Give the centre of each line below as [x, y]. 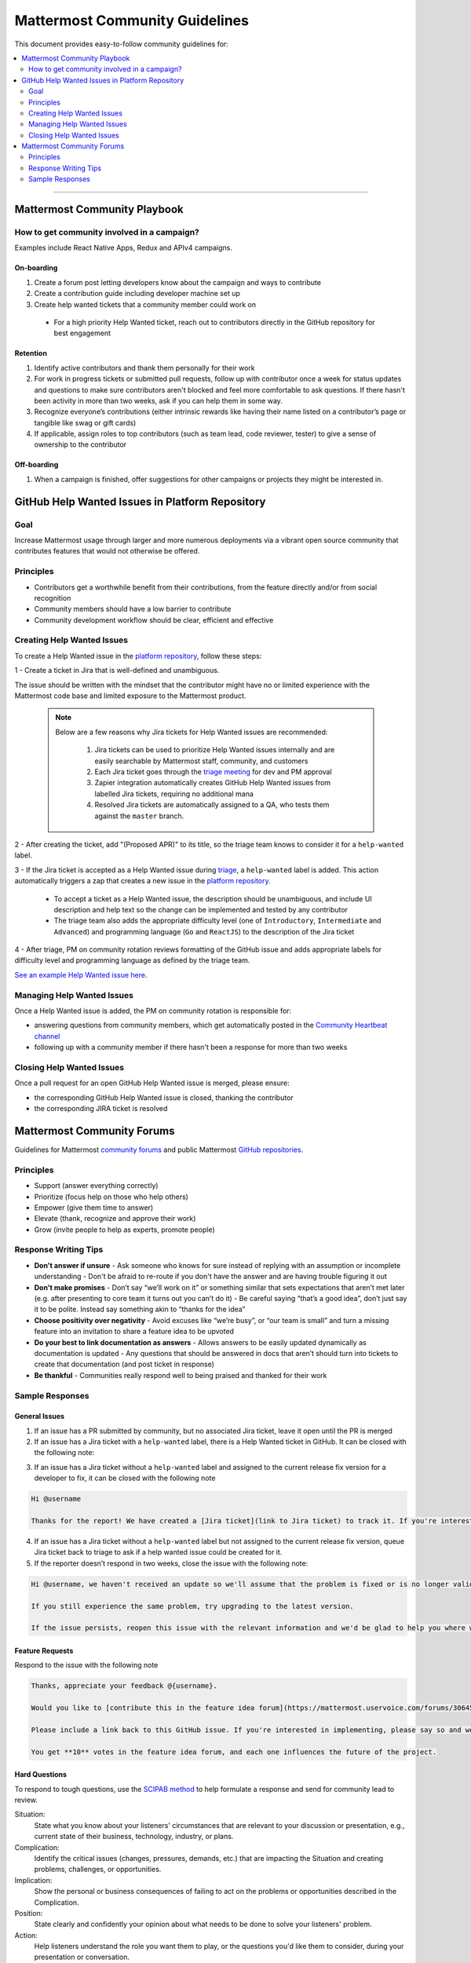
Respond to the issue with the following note [86, 1665]
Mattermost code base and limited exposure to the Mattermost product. [130, 696]
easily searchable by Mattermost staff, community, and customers [201, 761]
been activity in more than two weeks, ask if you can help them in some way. [158, 400]
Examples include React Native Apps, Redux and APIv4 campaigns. [124, 248]
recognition [53, 598]
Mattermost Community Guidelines [131, 20]
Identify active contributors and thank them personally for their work [144, 367]
